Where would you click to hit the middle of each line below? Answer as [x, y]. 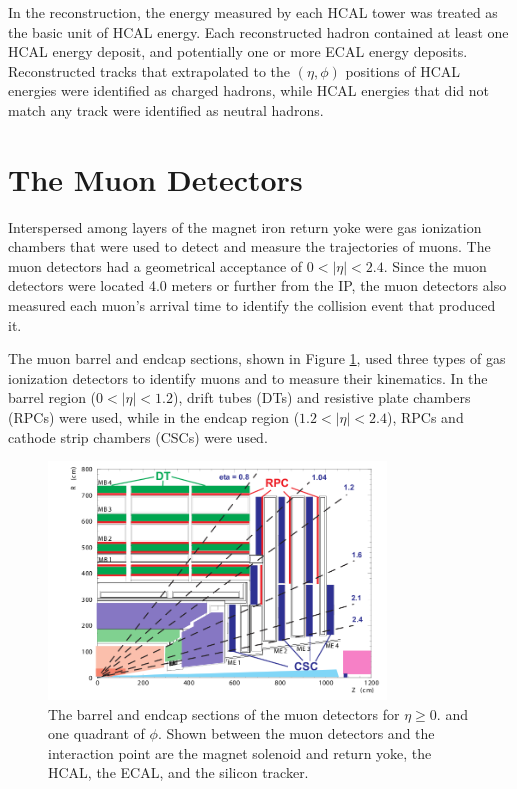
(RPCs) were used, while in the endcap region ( [154, 417]
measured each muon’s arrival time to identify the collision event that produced [252, 305]
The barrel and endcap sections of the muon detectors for [224, 713]
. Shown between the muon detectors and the [296, 733]
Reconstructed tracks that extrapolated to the [149, 70]
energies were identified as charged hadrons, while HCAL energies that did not [248, 90]
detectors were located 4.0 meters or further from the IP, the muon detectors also [257, 285]
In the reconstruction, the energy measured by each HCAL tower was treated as [253, 12]
